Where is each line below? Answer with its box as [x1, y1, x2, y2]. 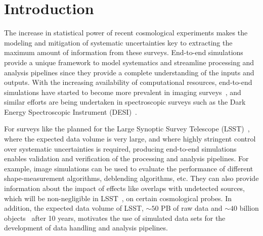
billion [239, 203, 259, 213]
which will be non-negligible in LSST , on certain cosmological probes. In [4, 193, 232, 203]
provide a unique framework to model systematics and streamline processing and [4, 57, 254, 67]
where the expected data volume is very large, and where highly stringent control [4, 133, 256, 144]
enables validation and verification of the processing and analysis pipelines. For [4, 153, 249, 164]
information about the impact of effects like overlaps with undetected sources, [4, 183, 245, 194]
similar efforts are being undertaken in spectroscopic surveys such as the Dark [4, 97, 246, 107]
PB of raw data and [161, 203, 223, 213]
